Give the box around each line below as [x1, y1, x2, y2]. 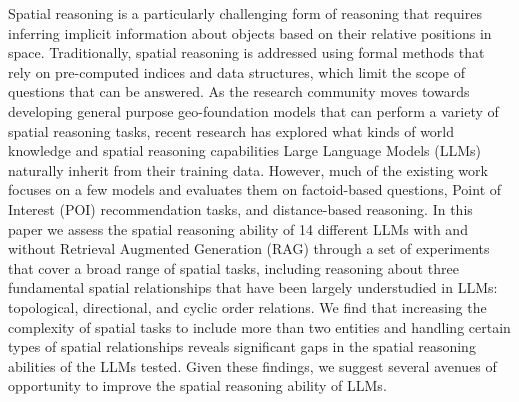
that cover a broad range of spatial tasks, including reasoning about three [8, 257, 459, 278]
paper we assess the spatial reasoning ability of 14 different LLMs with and [8, 218, 468, 239]
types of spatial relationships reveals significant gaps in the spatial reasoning [8, 336, 476, 357]
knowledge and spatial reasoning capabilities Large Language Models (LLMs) [8, 140, 481, 161]
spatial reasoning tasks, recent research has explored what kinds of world [8, 120, 455, 141]
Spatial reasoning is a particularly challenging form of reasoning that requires [8, 3, 482, 23]
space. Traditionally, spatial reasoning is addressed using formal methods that [8, 42, 485, 63]
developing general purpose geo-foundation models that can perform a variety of [8, 100, 499, 121]
